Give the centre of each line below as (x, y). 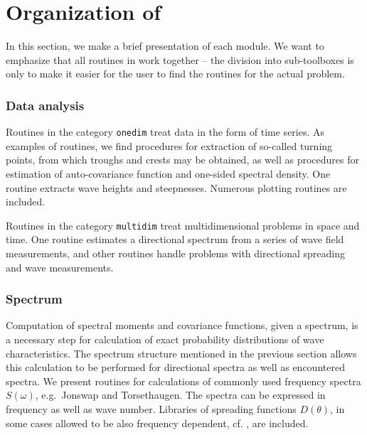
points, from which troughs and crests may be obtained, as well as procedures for (182, 160)
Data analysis (45, 105)
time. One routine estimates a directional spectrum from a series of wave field (175, 239)
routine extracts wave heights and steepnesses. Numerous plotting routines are (176, 187)
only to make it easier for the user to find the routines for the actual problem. (175, 74)
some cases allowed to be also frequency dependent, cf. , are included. (157, 423)
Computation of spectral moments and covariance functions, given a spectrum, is (182, 325)
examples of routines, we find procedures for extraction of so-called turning (169, 145)
